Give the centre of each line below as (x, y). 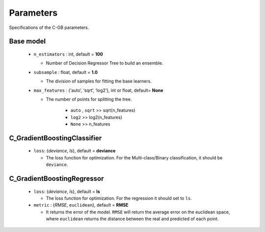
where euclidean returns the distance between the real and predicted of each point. (132, 219)
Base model (27, 41)
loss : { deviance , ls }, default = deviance (75, 151)
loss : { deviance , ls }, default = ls (67, 191)
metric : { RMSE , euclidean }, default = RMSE (81, 205)
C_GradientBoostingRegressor (56, 179)
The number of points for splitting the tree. (89, 99)
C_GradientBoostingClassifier (55, 138)
